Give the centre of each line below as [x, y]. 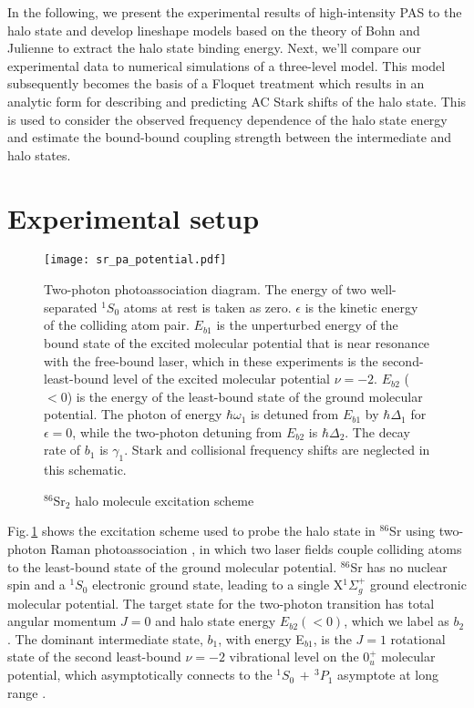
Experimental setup [134, 217]
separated [71, 307]
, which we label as [397, 621]
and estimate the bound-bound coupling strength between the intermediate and [230, 137]
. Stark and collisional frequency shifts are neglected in [277, 450]
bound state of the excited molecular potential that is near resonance [237, 342]
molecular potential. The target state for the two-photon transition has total [221, 603]
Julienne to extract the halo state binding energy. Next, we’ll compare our [214, 48]
